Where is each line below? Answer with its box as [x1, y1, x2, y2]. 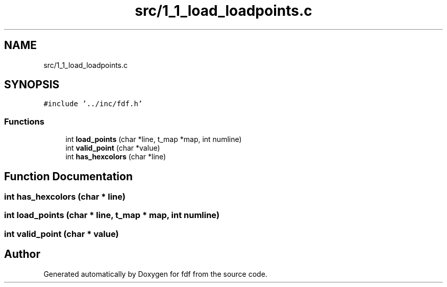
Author [4, 248, 40, 261]
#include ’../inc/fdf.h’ [43, 100, 143, 108]
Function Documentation [4, 170, 133, 183]
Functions [4, 116, 44, 127]
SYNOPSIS [4, 78, 60, 91]
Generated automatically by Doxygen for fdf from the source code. [43, 269, 267, 278]
